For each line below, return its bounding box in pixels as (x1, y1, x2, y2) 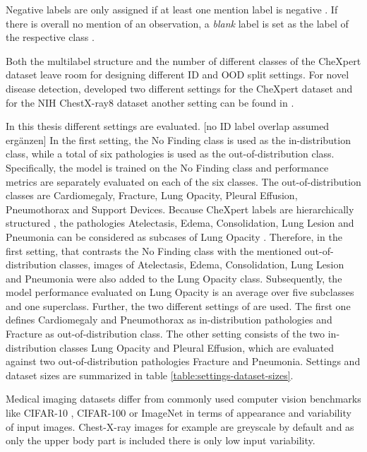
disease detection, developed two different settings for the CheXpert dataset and (6, 81, 353, 95)
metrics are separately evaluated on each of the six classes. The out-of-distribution (6, 174, 361, 189)
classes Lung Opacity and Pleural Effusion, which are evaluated (59, 340, 335, 355)
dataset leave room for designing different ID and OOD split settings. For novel (6, 67, 349, 82)
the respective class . (6, 30, 95, 44)
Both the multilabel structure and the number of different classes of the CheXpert (6, 53, 361, 68)
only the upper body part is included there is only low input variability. (6, 433, 315, 448)
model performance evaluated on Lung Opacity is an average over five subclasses (6, 285, 354, 299)
